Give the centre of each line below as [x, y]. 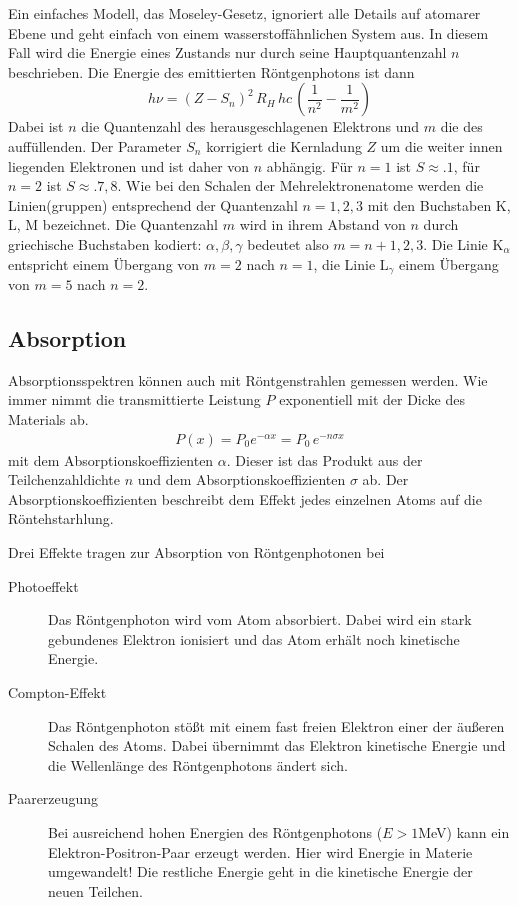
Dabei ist [36, 126]
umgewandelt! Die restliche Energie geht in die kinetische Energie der [260, 871]
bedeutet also [288, 243]
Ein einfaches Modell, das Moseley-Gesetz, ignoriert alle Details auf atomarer [244, 13]
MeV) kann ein [464, 831]
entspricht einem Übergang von [104, 263]
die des [461, 126]
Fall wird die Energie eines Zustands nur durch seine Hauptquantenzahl [227, 52]
